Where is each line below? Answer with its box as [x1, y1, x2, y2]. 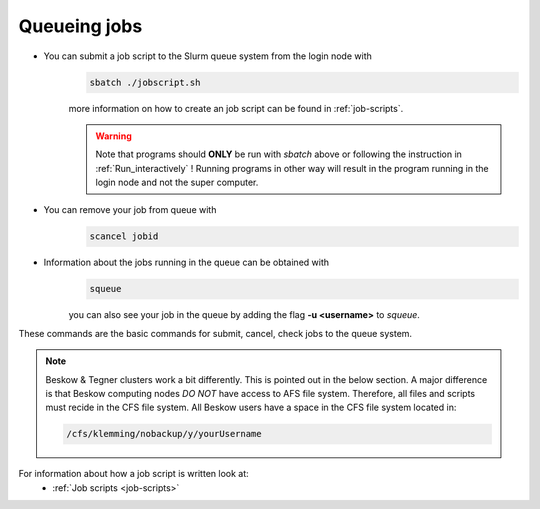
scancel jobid [89, 231, 159, 242]
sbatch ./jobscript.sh [89, 76, 201, 88]
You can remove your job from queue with [43, 204, 217, 216]
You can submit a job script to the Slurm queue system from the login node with [43, 50, 372, 62]
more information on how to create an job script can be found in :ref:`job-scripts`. [68, 102, 404, 114]
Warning [95, 130, 132, 142]
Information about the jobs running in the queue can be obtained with [43, 256, 330, 269]
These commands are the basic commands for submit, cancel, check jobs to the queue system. [18, 327, 413, 339]
